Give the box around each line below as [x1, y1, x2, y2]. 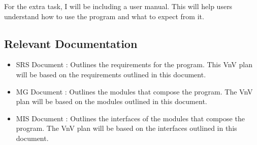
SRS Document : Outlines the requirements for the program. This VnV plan [16, 59, 252, 70]
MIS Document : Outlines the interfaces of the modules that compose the [16, 113, 245, 123]
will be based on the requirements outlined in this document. [16, 69, 206, 79]
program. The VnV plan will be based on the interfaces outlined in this [16, 123, 237, 133]
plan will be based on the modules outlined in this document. [16, 96, 207, 107]
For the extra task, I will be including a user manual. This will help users [4, 1, 233, 11]
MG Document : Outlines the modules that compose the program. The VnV [16, 86, 253, 96]
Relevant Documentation [4, 35, 138, 51]
